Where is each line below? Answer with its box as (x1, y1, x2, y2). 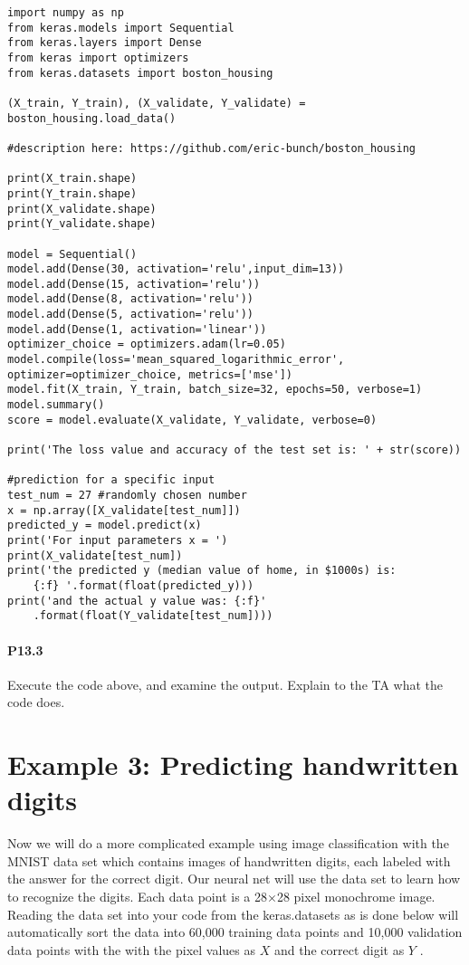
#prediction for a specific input (7, 473, 215, 487)
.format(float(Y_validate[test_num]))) (33, 609, 273, 623)
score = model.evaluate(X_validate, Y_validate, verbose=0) (7, 413, 378, 426)
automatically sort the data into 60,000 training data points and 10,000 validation (7, 922, 463, 941)
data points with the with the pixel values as (7, 940, 256, 959)
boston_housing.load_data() (7, 111, 177, 125)
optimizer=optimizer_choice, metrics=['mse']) (7, 368, 292, 381)
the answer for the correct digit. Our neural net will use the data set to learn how (7, 869, 461, 888)
